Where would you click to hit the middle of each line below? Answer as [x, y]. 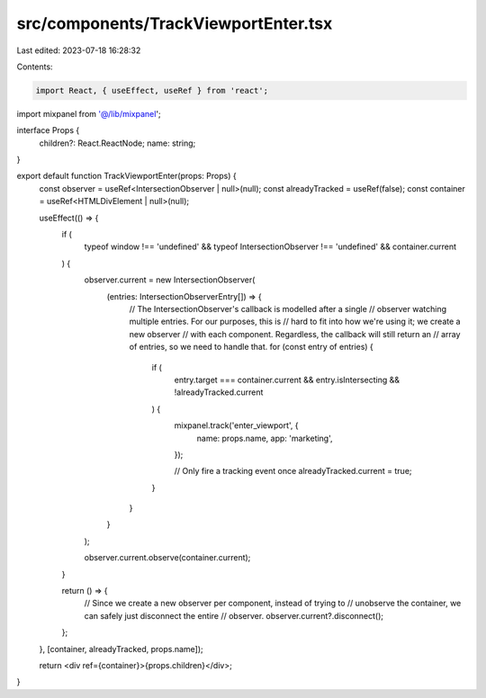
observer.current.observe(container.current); [167, 558]
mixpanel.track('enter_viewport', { [236, 425]
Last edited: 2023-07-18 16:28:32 [79, 50]
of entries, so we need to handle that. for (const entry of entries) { [251, 347]
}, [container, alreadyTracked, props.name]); [121, 649]
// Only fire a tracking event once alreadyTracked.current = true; [293, 471]
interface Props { [48, 130]
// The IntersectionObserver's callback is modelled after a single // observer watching [288, 309]
